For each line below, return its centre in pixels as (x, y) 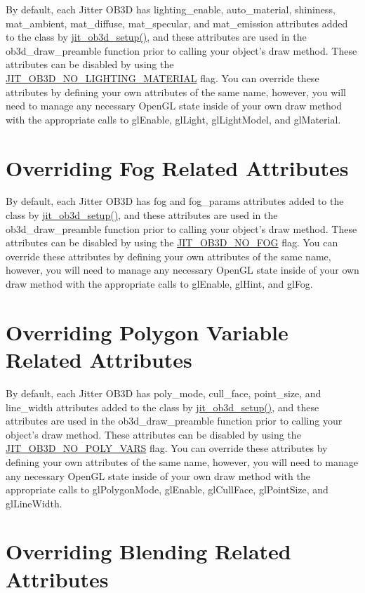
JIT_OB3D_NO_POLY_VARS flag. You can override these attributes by (167, 448)
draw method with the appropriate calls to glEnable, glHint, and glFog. (159, 284)
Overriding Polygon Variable (147, 332)
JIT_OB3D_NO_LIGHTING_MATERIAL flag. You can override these (162, 78)
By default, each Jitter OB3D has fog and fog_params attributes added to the (175, 201)
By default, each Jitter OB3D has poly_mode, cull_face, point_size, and (164, 393)
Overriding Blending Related (148, 551)
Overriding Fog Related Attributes (177, 167)
